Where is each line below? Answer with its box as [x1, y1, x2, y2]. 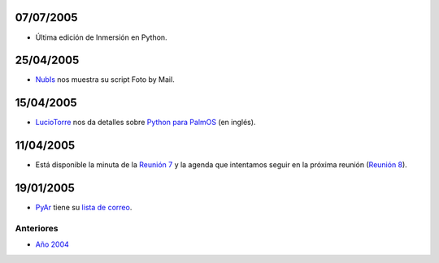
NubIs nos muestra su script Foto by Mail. [35, 75, 175, 84]
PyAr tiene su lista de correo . [35, 203, 133, 213]
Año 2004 [35, 239, 69, 249]
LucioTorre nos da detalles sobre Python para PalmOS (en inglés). [35, 118, 256, 127]
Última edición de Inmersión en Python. [35, 32, 167, 42]
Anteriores [15, 222, 59, 234]
